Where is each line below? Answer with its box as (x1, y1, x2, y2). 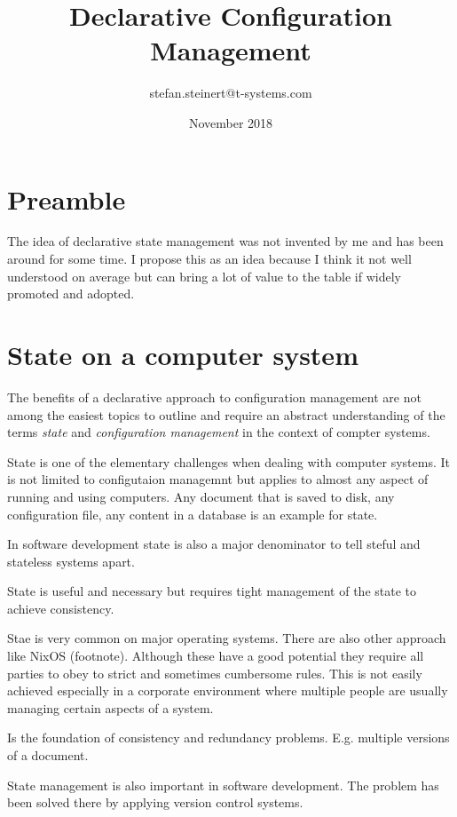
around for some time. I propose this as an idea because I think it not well (7, 250, 412, 268)
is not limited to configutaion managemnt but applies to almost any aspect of (7, 470, 429, 488)
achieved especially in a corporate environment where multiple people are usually (7, 681, 448, 700)
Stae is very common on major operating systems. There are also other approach (7, 629, 446, 647)
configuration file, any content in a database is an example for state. (7, 504, 378, 523)
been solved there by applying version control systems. (7, 793, 303, 812)
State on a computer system (7, 337, 359, 372)
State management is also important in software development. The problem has (7, 775, 439, 794)
